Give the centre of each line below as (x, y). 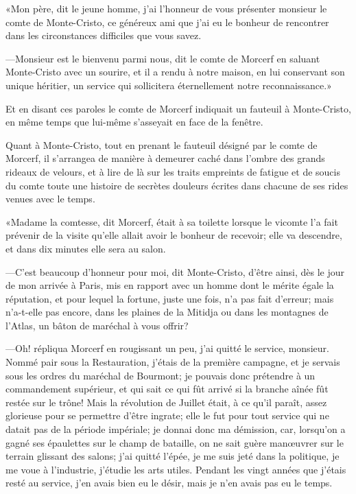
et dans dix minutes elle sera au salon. (86, 248)
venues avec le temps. (50, 199)
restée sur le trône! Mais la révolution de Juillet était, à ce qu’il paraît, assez (166, 402)
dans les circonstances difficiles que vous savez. (104, 35)
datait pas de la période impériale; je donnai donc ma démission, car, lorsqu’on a (176, 429)
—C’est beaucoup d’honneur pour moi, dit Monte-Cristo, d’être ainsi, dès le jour (175, 271)
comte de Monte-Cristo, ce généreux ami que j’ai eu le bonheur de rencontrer (167, 22)
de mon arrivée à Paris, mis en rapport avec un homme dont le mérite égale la (170, 285)
